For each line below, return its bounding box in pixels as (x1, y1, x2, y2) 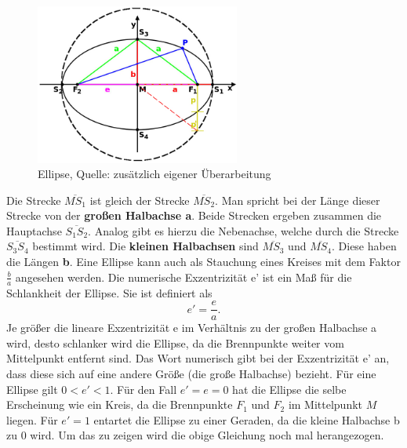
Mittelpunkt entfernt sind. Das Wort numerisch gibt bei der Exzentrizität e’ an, (6, 350, 390, 366)
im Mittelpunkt (288, 396, 363, 413)
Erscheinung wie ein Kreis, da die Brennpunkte (6, 396, 233, 413)
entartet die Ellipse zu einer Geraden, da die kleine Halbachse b (93, 411, 400, 428)
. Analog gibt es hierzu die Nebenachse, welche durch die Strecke (88, 222, 399, 239)
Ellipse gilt (6, 381, 58, 397)
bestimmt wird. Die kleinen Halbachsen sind (32, 238, 259, 254)
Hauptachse (6, 222, 62, 239)
